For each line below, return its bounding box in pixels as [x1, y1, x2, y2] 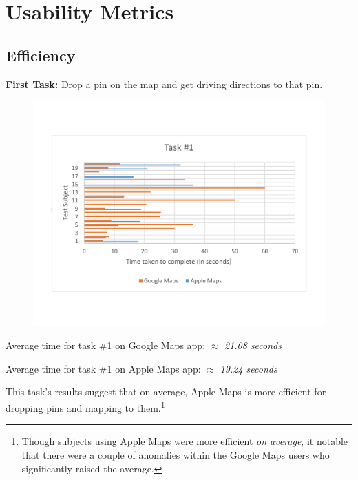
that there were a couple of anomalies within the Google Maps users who [21, 447, 330, 461]
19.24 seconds [220, 361, 277, 375]
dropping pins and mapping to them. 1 [6, 399, 165, 415]
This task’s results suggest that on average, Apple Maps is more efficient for [6, 384, 326, 399]
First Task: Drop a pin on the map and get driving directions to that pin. [6, 76, 323, 91]
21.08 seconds [224, 338, 282, 353]
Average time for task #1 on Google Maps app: [6, 338, 206, 353]
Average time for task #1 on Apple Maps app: [6, 361, 201, 375]
